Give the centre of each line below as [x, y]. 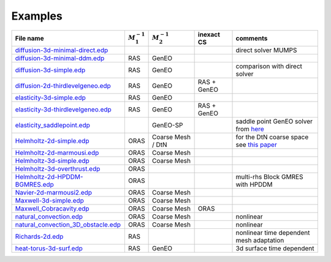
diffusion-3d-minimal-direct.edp [62, 50]
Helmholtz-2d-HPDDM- [49, 176]
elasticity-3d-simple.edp [50, 97]
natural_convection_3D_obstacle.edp [68, 225]
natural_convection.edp [49, 216]
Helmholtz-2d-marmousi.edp [57, 152]
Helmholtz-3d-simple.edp [52, 160]
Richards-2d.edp [39, 236]
